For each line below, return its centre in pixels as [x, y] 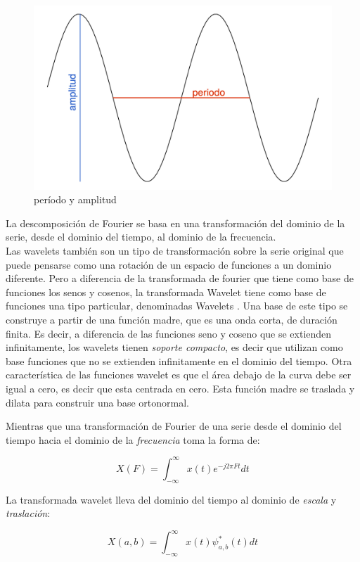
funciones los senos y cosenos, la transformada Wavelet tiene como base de [166, 292]
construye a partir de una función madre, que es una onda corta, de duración [172, 320]
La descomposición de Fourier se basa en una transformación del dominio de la [175, 223]
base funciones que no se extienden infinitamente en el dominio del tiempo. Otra [179, 360]
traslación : [28, 513]
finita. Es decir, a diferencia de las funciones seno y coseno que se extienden [169, 333]
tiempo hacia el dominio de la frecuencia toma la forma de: [133, 439]
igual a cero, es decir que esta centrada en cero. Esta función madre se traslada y [180, 388]
